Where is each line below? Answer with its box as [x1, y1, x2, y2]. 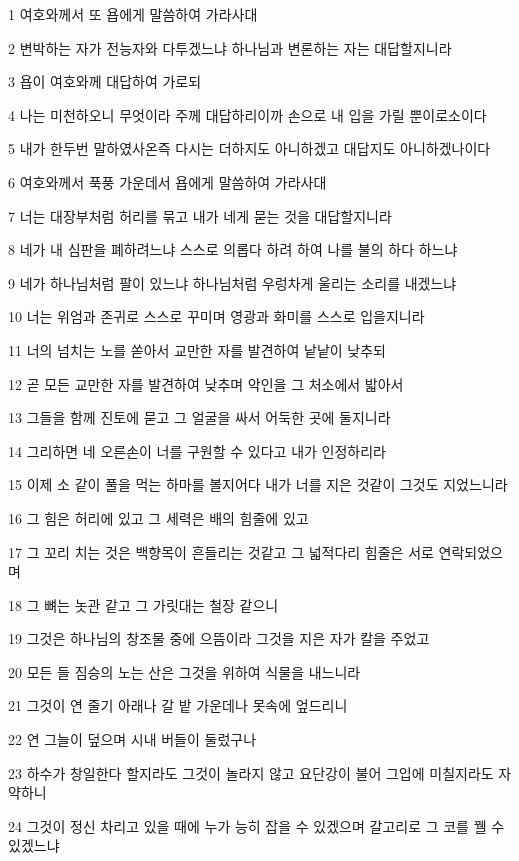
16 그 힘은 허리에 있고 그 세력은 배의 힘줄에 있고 [8, 507, 309, 528]
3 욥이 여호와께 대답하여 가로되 [8, 71, 202, 92]
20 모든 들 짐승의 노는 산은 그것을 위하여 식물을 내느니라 [8, 661, 361, 682]
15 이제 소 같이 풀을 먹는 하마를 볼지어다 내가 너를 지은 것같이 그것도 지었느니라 [8, 474, 508, 495]
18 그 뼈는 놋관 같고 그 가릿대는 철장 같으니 [8, 594, 279, 615]
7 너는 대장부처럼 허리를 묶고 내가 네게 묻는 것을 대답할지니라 [8, 205, 392, 226]
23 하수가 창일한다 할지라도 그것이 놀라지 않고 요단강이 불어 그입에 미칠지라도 [8, 762, 494, 783]
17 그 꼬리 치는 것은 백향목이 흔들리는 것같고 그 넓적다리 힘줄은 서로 [8, 541, 434, 562]
